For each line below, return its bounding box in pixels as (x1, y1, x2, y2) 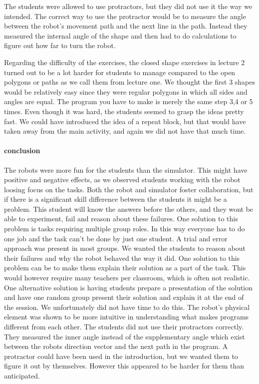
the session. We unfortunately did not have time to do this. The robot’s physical (4, 301, 250, 312)
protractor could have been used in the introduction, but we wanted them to (4, 350, 238, 361)
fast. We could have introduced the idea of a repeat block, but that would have (4, 116, 246, 126)
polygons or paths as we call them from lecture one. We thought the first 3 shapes (4, 77, 256, 87)
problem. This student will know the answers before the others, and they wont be (4, 203, 254, 214)
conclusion (4, 145, 40, 156)
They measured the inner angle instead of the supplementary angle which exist (4, 331, 245, 341)
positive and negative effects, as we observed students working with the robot (4, 174, 241, 185)
